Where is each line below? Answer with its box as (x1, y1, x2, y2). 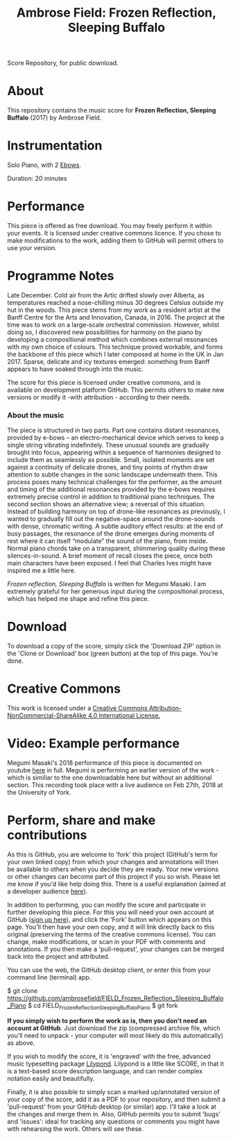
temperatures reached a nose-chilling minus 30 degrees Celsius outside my (7, 298, 224, 306)
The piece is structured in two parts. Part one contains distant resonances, (7, 426, 221, 435)
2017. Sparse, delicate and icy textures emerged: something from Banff (7, 357, 210, 365)
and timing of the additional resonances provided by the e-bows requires (7, 485, 216, 494)
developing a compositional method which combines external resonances (7, 335, 218, 343)
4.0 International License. (87, 711, 161, 720)
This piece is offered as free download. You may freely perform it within (7, 222, 213, 230)
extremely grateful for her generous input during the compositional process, (7, 587, 225, 595)
